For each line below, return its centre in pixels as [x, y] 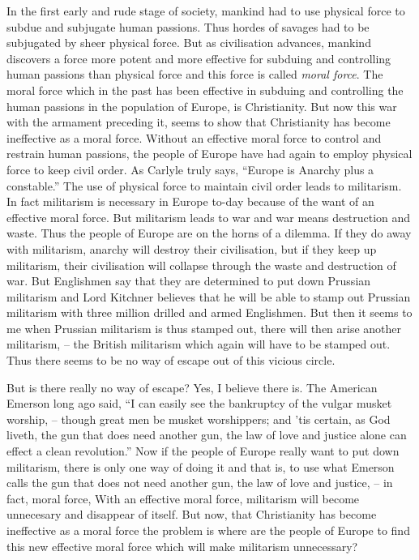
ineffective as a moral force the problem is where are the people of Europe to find [208, 530]
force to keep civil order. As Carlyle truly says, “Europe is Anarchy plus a [190, 169]
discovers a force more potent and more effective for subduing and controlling [199, 58]
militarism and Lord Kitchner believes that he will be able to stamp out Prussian [209, 296]
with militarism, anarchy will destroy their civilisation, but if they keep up [192, 248]
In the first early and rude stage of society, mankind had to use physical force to [206, 11]
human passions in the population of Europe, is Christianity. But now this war [202, 106]
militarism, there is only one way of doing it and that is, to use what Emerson [201, 466]
